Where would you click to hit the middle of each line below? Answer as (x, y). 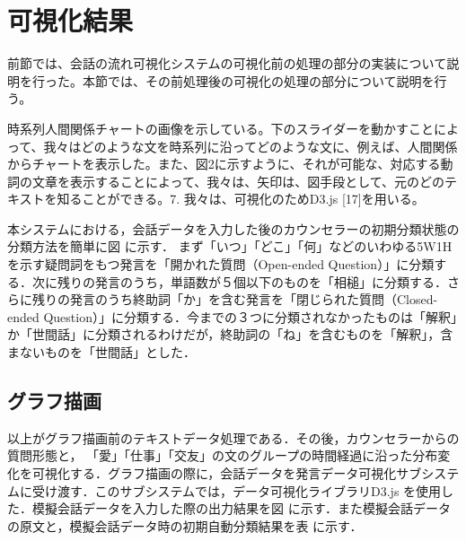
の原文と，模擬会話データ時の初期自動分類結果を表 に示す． (185, 525)
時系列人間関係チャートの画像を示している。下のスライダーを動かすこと (220, 128)
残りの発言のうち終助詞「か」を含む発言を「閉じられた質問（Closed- (235, 299)
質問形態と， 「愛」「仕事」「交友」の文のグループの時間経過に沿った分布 (223, 455)
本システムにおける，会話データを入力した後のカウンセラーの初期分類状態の (233, 228)
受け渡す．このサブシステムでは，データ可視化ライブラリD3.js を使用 (237, 490)
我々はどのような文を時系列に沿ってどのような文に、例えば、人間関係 (251, 146)
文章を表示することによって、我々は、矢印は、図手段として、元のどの (238, 181)
